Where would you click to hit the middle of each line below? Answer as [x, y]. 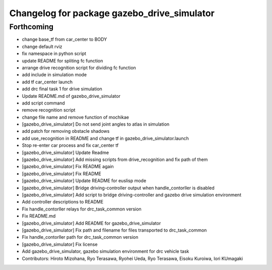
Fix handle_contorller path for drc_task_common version [80, 237]
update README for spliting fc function [62, 61]
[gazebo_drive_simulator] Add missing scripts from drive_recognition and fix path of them [115, 159]
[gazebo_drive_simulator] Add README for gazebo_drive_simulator [91, 223]
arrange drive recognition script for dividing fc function [79, 68]
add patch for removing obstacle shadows [66, 131]
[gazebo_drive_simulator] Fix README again [68, 167]
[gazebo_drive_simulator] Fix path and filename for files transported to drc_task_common [114, 230]
